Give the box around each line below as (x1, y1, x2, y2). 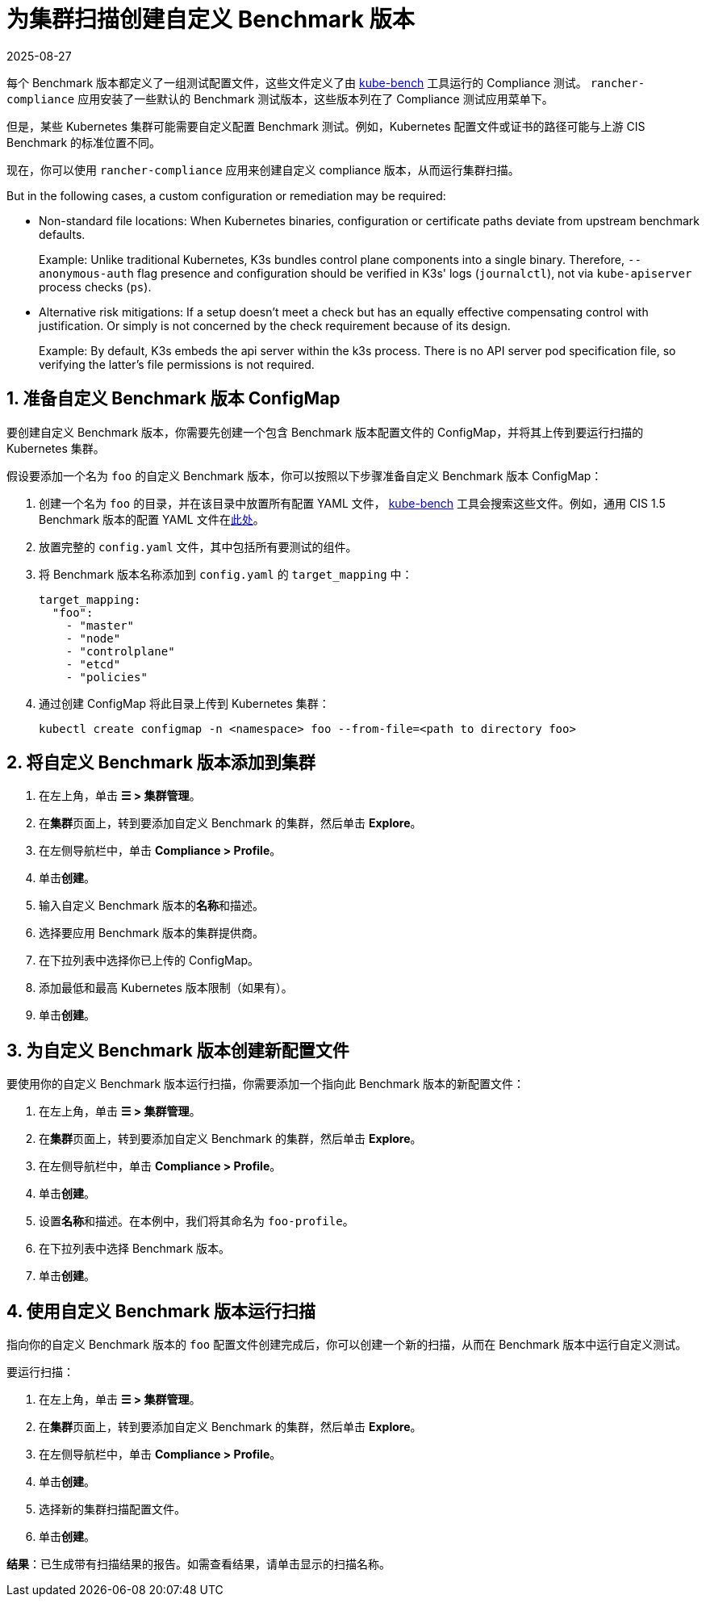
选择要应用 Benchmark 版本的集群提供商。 (39, 926, 265, 940)
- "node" (65, 631, 121, 645)
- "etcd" (65, 657, 121, 671)
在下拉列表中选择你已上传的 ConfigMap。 (39, 953, 260, 968)
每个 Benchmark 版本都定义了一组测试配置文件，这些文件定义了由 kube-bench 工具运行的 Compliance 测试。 (6, 75, 587, 90)
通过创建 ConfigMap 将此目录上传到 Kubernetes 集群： (39, 696, 330, 710)
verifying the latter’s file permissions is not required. (39, 357, 315, 371)
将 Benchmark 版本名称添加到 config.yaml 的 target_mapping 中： (39, 567, 413, 581)
